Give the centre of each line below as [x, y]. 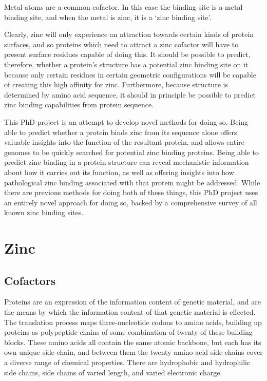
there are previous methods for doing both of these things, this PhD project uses [131, 192]
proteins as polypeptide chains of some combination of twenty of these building [128, 332]
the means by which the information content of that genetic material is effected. [130, 312]
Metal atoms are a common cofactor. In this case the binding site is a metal [123, 7]
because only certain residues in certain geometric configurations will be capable [130, 74]
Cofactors [30, 280]
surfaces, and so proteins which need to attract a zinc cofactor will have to [121, 44]
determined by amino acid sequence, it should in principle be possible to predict [130, 94]
